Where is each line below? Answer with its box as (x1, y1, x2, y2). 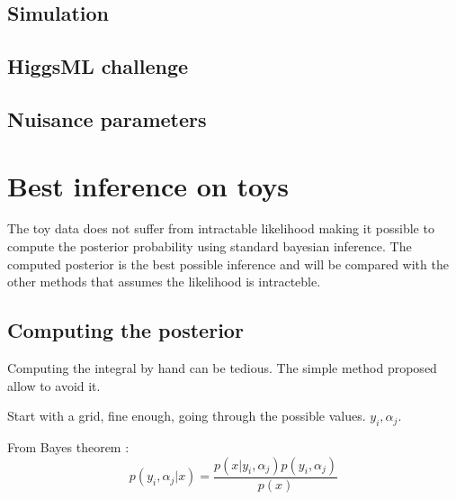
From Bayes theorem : (7, 438, 130, 457)
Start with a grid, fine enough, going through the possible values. (7, 406, 366, 425)
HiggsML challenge (7, 52, 189, 80)
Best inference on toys (7, 167, 289, 204)
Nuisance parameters (7, 105, 207, 132)
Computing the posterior (7, 316, 244, 344)
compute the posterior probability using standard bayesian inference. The (7, 237, 412, 256)
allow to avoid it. (7, 376, 101, 395)
